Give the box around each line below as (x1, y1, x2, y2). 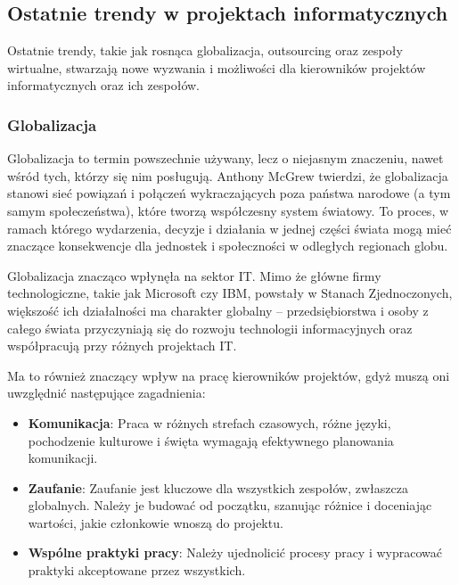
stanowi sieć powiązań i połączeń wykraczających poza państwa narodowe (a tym (7, 184, 451, 202)
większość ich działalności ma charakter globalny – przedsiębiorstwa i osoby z (7, 301, 429, 319)
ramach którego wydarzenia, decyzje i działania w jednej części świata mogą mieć (7, 218, 452, 237)
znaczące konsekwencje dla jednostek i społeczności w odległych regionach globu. (7, 236, 448, 255)
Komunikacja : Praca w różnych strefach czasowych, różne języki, (28, 413, 391, 432)
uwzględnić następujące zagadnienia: (7, 383, 206, 402)
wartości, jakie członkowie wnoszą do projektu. (28, 513, 283, 531)
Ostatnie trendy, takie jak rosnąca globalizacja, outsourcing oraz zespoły (7, 41, 403, 60)
